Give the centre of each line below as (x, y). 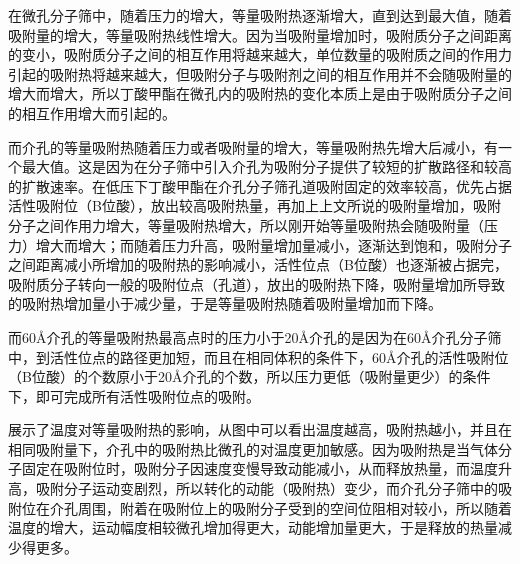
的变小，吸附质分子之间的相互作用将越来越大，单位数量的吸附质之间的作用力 (260, 54)
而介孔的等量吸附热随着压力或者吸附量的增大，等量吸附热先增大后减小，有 (253, 146)
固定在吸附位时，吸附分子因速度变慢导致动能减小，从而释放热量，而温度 (259, 468)
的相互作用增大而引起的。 (92, 112)
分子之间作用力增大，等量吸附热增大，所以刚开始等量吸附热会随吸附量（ (246, 224)
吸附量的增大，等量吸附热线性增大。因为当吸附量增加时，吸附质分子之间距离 (260, 34)
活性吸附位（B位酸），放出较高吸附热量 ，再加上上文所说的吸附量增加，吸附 (254, 205)
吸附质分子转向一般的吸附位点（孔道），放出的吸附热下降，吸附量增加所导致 (256, 283)
